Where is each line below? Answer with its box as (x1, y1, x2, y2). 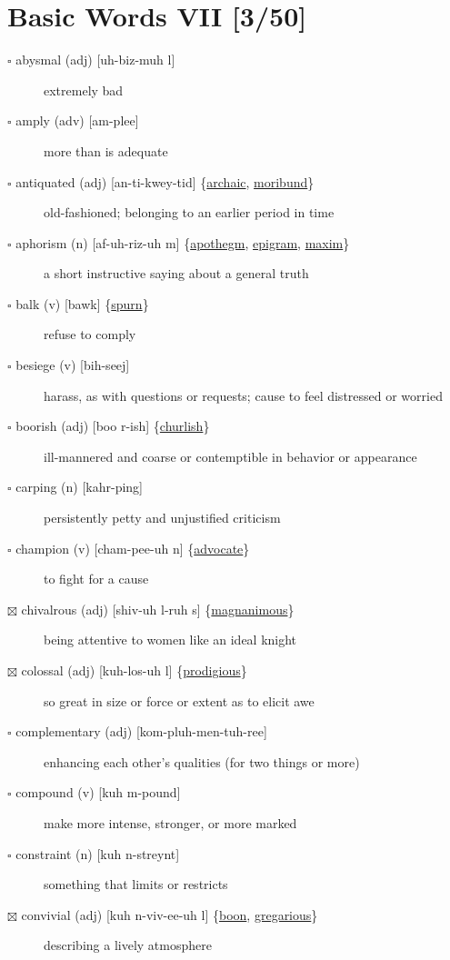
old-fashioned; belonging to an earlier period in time (44, 203, 335, 222)
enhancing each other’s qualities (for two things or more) (44, 752, 360, 771)
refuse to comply (44, 325, 136, 344)
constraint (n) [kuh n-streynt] (15, 844, 180, 863)
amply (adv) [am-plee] (15, 111, 139, 130)
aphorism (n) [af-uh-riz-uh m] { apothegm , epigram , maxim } (15, 233, 350, 252)
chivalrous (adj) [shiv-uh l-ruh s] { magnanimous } (21, 599, 295, 618)
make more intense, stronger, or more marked (44, 813, 297, 832)
